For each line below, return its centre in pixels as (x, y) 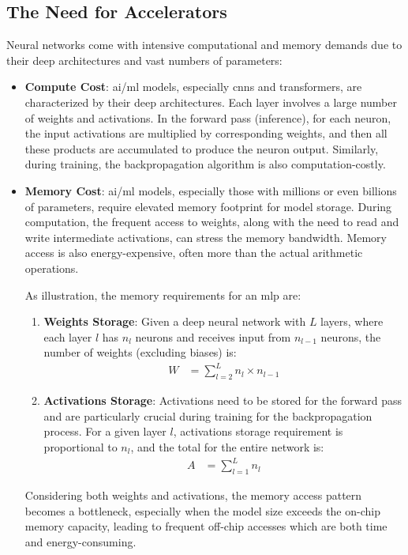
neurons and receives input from (213, 336)
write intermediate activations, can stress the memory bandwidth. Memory (206, 237)
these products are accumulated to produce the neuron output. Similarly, (202, 148)
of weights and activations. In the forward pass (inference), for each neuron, (208, 117)
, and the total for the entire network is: (227, 447)
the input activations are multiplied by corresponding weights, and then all (206, 133)
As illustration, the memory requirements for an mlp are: (163, 294)
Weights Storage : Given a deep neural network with (175, 321)
